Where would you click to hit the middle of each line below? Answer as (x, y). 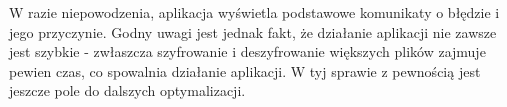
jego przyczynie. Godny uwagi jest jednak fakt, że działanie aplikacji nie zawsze (253, 31)
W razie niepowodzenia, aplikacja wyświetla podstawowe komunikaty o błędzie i (254, 12)
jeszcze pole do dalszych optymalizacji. (127, 90)
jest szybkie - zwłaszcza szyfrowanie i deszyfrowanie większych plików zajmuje (247, 51)
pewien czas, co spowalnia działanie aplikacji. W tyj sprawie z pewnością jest (245, 70)
